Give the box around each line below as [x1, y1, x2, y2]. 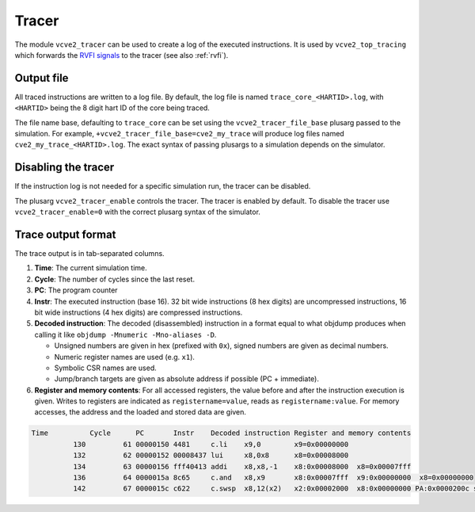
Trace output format [14, 227, 116, 241]
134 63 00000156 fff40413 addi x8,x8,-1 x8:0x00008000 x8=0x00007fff [72, 462, 412, 471]
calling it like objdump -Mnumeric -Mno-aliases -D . [34, 330, 217, 339]
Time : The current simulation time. [34, 263, 147, 273]
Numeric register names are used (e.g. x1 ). [54, 352, 196, 361]
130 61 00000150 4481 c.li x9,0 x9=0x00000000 [72, 440, 349, 449]
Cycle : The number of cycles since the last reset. [34, 274, 196, 284]
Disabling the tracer [14, 161, 115, 174]
